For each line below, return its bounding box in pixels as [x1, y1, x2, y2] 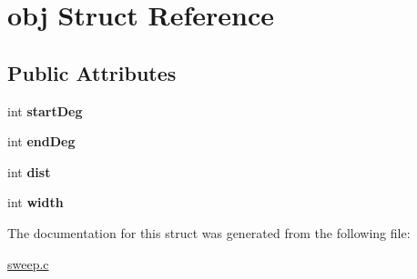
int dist [7, 162, 51, 181]
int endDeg [7, 132, 76, 151]
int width [7, 193, 64, 212]
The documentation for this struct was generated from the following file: [7, 223, 411, 242]
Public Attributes [7, 58, 177, 86]
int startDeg [7, 101, 83, 120]
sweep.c [7, 254, 49, 273]
